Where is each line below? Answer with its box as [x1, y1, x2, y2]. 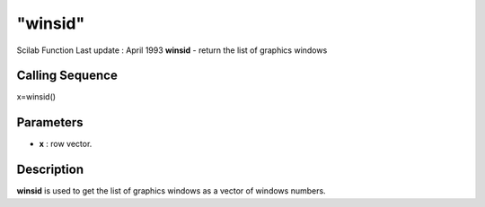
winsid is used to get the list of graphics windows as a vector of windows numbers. [16, 185, 327, 196]
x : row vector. [39, 139, 93, 150]
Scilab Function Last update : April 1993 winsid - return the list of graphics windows [16, 45, 328, 56]
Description [16, 162, 84, 177]
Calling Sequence [16, 68, 119, 83]
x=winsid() [16, 91, 57, 102]
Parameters [16, 115, 84, 130]
